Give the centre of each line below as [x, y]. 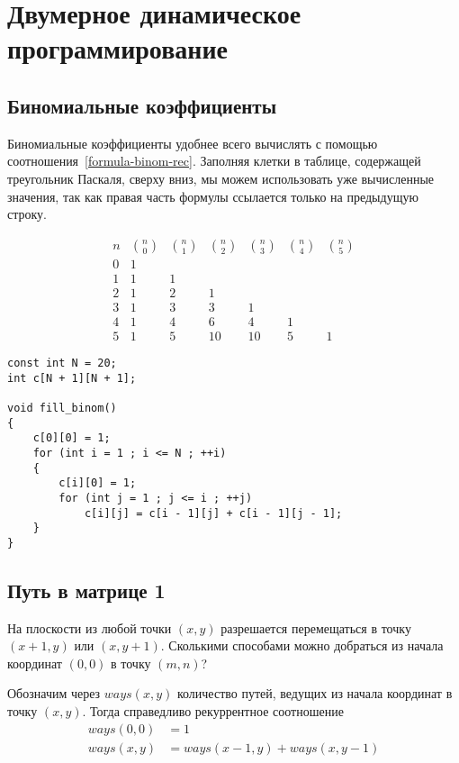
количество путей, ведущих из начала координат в [315, 693]
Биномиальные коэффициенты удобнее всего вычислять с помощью [193, 143]
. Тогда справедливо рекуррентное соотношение [213, 711]
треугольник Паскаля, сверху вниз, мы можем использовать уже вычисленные [221, 178]
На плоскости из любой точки [90, 627]
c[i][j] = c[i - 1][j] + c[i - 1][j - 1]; [213, 513]
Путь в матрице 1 [86, 590]
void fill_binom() [62, 408]
